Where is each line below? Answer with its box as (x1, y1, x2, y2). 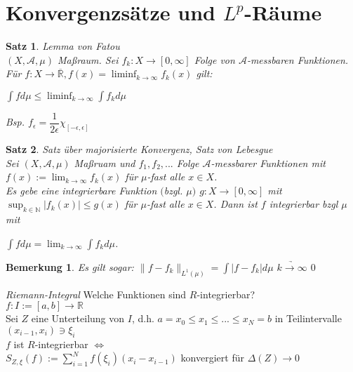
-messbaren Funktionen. (246, 52, 349, 67)
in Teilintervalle (274, 311, 342, 326)
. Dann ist (213, 197, 258, 211)
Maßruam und (74, 155, 135, 170)
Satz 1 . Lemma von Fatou (6, 39, 120, 53)
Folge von (194, 52, 235, 67)
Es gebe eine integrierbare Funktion (6, 182, 157, 197)
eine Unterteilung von (31, 311, 125, 326)
